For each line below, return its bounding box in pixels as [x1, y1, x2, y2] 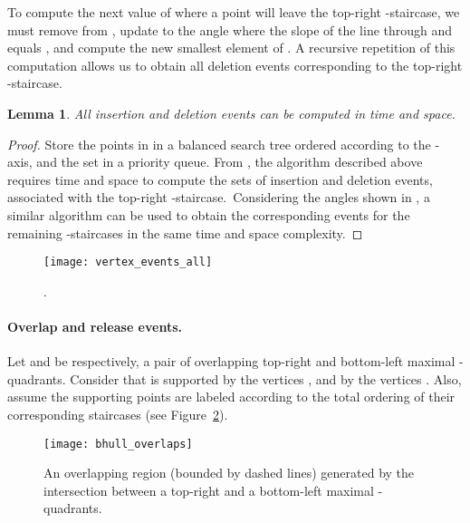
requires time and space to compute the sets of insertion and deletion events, [7, 169, 433, 189]
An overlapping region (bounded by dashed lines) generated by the [43, 463, 415, 482]
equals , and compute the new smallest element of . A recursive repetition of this [7, 38, 456, 57]
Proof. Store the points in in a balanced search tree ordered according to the [7, 134, 431, 153]
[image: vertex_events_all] [43, 256, 213, 269]
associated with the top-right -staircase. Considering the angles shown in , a [7, 188, 430, 207]
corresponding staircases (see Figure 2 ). [7, 404, 228, 423]
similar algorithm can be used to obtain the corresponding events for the [7, 205, 410, 224]
